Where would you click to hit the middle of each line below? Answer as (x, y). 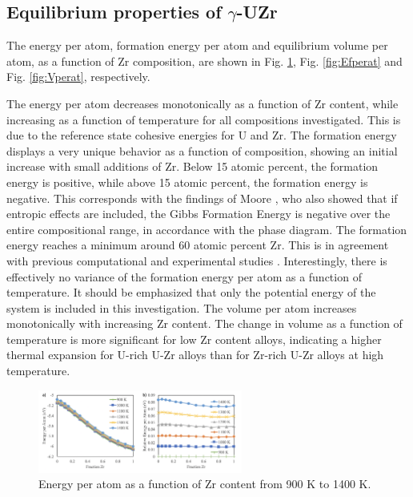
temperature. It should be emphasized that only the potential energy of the (191, 292)
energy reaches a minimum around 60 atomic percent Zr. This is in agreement (198, 245)
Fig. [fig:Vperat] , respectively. (78, 77)
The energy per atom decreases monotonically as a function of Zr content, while (202, 103)
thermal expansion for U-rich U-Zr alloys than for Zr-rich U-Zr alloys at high (195, 355)
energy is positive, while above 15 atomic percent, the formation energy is (187, 182)
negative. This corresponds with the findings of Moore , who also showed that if (202, 198)
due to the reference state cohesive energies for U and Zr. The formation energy (202, 135)
